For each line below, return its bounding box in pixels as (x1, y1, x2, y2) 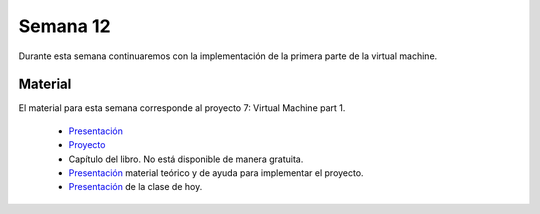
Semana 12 (18, 15, 111, 37)
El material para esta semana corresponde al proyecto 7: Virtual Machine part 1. (18, 102, 346, 114)
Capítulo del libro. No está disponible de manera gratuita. (68, 153, 304, 165)
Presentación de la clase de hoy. (68, 181, 203, 193)
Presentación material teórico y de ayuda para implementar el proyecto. (68, 167, 364, 179)
